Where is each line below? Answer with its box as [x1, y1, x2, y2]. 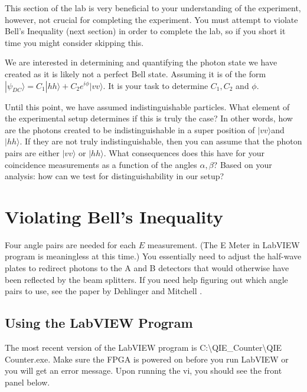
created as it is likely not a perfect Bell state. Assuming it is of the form [5, 67, 266, 80]
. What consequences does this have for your [103, 146, 264, 159]
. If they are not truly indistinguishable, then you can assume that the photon [19, 135, 302, 147]
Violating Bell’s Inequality [5, 204, 223, 228]
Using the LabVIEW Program [5, 314, 193, 332]
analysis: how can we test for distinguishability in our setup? [5, 170, 224, 182]
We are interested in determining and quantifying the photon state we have [5, 56, 277, 68]
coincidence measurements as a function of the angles [5, 158, 197, 170]
